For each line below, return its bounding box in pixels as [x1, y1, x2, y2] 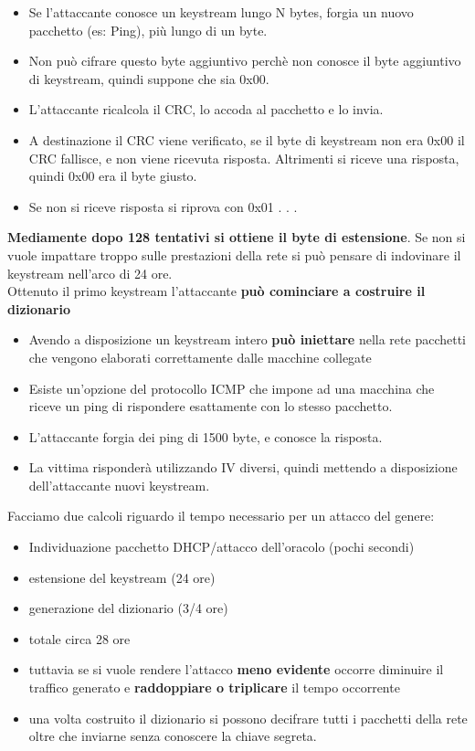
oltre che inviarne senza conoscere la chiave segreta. [28, 726, 317, 746]
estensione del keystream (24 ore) [28, 567, 216, 587]
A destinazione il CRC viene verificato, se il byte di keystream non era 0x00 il [28, 130, 465, 149]
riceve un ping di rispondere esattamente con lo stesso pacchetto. [28, 397, 393, 416]
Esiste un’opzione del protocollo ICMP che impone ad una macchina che [28, 378, 435, 397]
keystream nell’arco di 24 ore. [7, 263, 173, 282]
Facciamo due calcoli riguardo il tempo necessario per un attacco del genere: [7, 506, 435, 525]
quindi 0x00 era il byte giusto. [28, 166, 197, 185]
